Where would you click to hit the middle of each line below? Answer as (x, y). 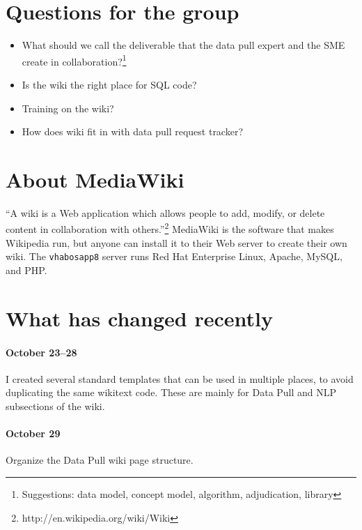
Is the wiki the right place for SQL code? (109, 84)
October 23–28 (41, 352)
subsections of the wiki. (55, 406)
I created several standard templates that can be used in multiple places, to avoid (180, 378)
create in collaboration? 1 (74, 60)
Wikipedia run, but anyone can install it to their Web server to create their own (176, 242)
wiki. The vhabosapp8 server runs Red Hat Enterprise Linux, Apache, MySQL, (174, 256)
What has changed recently (139, 318)
